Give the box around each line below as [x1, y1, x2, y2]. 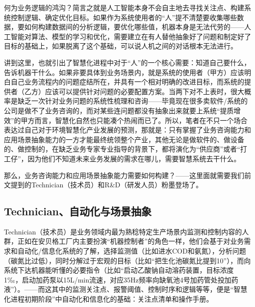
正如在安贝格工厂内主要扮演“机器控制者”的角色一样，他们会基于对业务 [17, 236, 244, 246]
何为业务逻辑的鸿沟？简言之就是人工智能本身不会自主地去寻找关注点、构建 [4, 2, 244, 12]
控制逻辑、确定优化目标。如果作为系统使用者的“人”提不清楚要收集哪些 [10, 12, 237, 22]
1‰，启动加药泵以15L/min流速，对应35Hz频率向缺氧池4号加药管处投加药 [4, 274, 238, 284]
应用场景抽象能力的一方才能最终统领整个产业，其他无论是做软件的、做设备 [4, 134, 244, 144]
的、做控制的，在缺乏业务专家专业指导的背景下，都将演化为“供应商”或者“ [4, 144, 240, 154]
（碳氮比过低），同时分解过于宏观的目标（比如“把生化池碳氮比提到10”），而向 [4, 255, 251, 265]
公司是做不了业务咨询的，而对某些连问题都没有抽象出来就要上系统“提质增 [4, 105, 241, 115]
